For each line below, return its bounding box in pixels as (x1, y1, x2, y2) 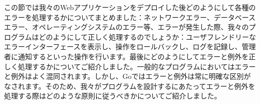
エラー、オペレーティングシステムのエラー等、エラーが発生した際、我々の (4, 22, 249, 32)
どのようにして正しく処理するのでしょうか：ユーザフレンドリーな (39, 31, 256, 42)
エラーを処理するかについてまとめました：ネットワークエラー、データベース (4, 12, 256, 22)
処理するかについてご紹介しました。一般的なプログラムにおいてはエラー (18, 61, 256, 71)
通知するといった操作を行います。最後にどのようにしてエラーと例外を (18, 51, 249, 61)
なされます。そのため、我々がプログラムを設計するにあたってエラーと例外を (4, 80, 255, 91)
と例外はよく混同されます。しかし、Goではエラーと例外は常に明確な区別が (4, 71, 251, 81)
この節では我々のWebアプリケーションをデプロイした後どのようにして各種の (4, 2, 256, 12)
